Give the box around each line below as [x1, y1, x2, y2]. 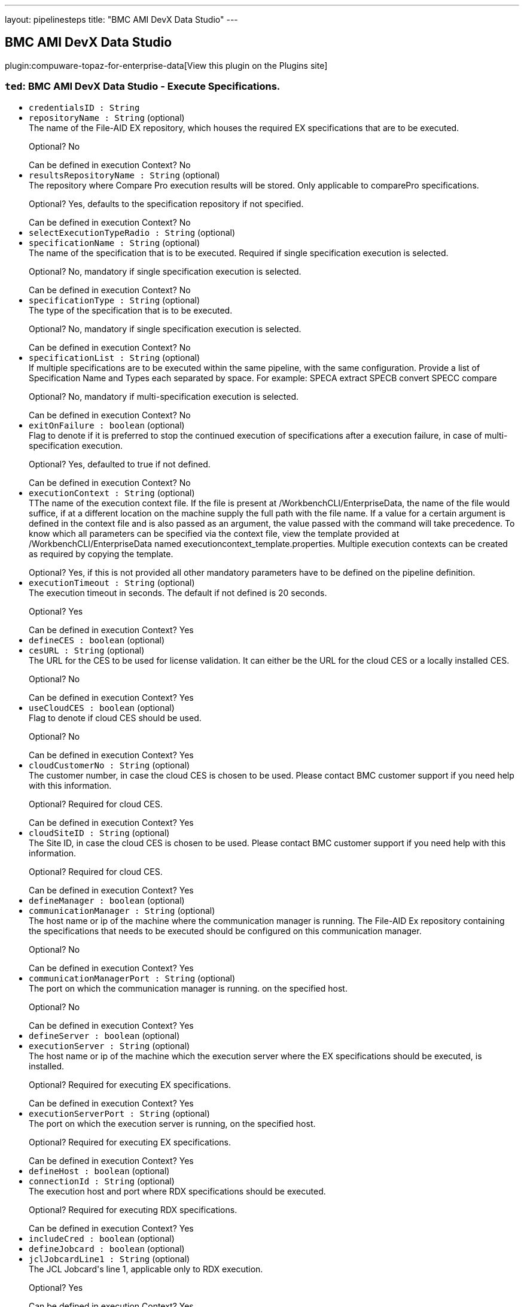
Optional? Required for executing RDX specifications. [29, 1204, 237, 1215]
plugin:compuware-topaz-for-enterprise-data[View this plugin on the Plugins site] [5, 60, 328, 71]
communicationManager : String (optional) [29, 905, 215, 916]
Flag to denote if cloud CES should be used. [29, 712, 202, 723]
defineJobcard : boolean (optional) [29, 1243, 185, 1254]
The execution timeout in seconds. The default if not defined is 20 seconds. [29, 587, 327, 598]
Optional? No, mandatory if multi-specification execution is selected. [29, 391, 299, 402]
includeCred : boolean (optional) [29, 1233, 175, 1244]
